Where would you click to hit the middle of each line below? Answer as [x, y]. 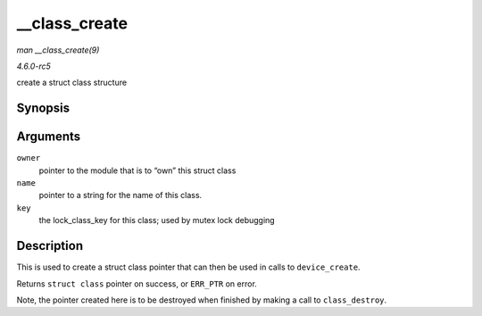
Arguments [49, 137]
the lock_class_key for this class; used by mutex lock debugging [157, 220]
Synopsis [43, 108]
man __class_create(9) [58, 50]
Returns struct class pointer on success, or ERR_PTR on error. [137, 283]
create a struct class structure [72, 83]
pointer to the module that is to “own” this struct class [137, 170]
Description [50, 246]
